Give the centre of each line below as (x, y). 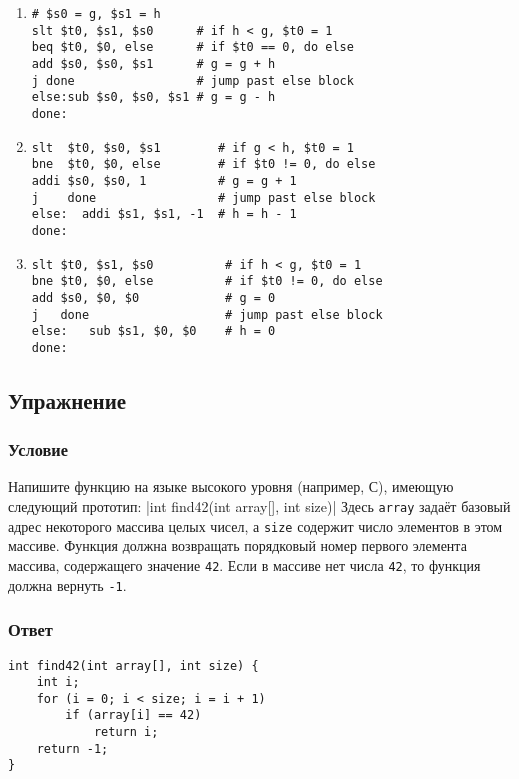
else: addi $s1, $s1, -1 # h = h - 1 (164, 214)
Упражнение (67, 399)
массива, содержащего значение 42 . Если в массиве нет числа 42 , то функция (244, 564)
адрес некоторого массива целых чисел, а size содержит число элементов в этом (255, 525)
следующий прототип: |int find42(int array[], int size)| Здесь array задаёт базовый (259, 506)
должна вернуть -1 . (67, 584)
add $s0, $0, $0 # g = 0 (153, 297)
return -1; (72, 748)
